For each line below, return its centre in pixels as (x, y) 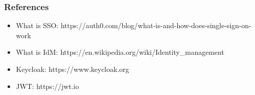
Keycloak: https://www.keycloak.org (72, 69)
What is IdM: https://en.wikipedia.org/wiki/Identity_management (120, 52)
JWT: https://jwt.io (47, 86)
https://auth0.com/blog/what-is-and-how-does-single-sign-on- (156, 25)
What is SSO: (37, 25)
